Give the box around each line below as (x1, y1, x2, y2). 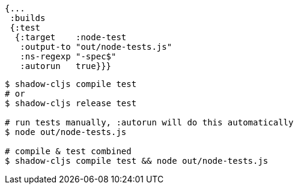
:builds (10, 13, 46, 23)
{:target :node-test (14, 32, 127, 42)
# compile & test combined (5, 146, 132, 156)
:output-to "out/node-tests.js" (20, 42, 172, 52)
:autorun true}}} (20, 61, 112, 71)
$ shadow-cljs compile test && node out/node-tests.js (5, 156, 269, 166)
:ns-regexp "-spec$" (20, 52, 117, 61)
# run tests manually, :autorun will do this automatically (5, 118, 294, 127)
